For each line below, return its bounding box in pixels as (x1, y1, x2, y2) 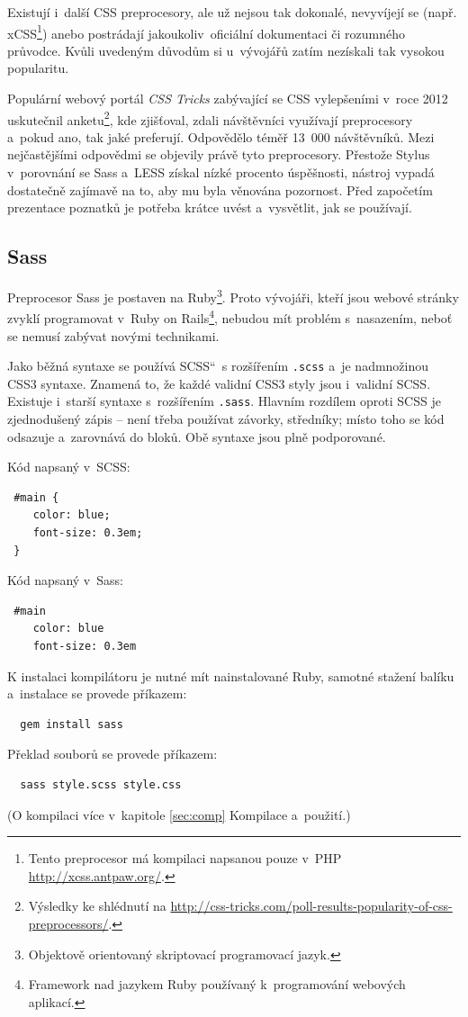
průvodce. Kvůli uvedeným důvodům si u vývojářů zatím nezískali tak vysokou (7, 40, 445, 59)
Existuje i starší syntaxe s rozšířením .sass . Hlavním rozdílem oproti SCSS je (7, 391, 441, 410)
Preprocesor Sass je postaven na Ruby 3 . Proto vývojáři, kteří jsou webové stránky (7, 285, 459, 306)
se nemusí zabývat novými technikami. (7, 326, 220, 345)
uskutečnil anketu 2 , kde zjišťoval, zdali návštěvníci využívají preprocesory (7, 107, 413, 129)
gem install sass (20, 717, 123, 731)
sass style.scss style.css (20, 778, 182, 791)
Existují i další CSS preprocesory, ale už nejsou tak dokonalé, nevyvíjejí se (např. (7, 3, 457, 21)
